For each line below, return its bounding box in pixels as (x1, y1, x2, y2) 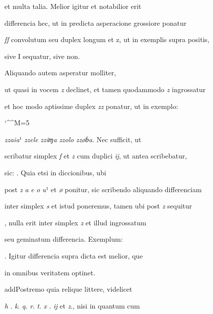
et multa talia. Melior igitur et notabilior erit (4, 1, 142, 11)
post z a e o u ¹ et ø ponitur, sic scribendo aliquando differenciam (4, 184, 202, 194)
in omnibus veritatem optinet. (4, 267, 95, 277)
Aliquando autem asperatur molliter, (4, 67, 116, 78)
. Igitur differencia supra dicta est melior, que (4, 250, 143, 261)
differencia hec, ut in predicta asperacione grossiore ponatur (4, 17, 187, 28)
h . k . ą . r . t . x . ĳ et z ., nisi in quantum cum (4, 300, 140, 311)
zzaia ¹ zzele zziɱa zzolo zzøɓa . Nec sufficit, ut (4, 134, 142, 144)
